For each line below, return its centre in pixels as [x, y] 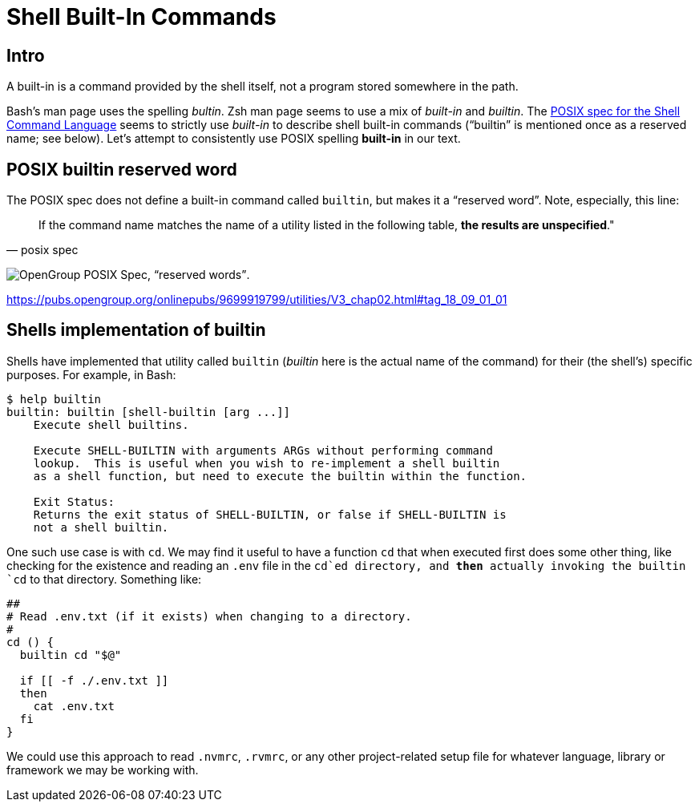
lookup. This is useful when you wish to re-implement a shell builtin [267, 463]
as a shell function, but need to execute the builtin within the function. [280, 476]
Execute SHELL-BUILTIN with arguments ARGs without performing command [263, 450]
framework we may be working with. [103, 770]
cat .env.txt [74, 706]
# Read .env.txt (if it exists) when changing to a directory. [209, 616]
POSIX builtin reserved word [122, 169]
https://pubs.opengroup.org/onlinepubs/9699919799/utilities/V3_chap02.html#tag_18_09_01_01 [257, 300]
